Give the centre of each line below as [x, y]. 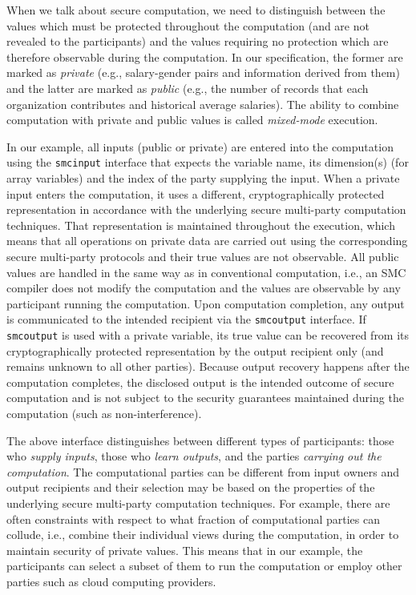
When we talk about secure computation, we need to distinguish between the [196, 10]
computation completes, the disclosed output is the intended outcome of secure [200, 382]
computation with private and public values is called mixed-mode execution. [192, 120]
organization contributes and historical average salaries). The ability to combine [203, 104]
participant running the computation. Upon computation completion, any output [206, 303]
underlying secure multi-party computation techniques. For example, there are [198, 503]
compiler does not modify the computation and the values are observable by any [204, 288]
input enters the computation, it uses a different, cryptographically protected [196, 193]
